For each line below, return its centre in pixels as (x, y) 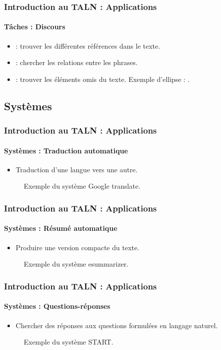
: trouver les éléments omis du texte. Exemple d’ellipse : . (103, 79)
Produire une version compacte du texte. (78, 247)
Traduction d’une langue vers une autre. (77, 169)
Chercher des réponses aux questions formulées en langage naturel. (117, 325)
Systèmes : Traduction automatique (66, 150)
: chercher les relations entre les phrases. (77, 62)
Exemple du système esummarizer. (76, 264)
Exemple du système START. (69, 342)
